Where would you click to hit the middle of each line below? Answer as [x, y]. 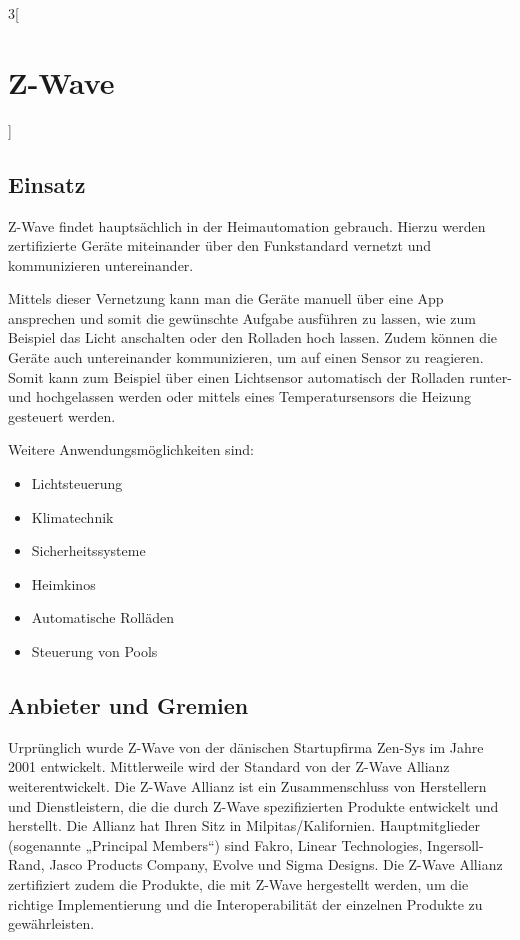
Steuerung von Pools [94, 651]
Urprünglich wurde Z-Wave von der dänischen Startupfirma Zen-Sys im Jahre [246, 746]
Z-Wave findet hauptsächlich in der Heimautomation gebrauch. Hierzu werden [247, 225]
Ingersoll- [455, 844]
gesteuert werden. [62, 415]
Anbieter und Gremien [128, 705]
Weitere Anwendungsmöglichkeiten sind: [131, 449]
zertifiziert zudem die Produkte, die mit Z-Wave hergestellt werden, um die [238, 883]
